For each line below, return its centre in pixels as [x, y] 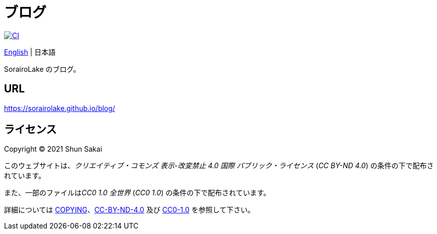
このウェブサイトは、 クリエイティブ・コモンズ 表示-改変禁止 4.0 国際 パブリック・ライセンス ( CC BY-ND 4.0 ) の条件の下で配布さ [219, 166]
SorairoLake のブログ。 [42, 69]
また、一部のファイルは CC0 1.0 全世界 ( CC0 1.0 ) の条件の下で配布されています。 [137, 193]
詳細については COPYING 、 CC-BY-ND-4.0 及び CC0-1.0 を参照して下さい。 [129, 210]
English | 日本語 [30, 52]
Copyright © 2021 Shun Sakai [53, 149]
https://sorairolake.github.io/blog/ [60, 108]
